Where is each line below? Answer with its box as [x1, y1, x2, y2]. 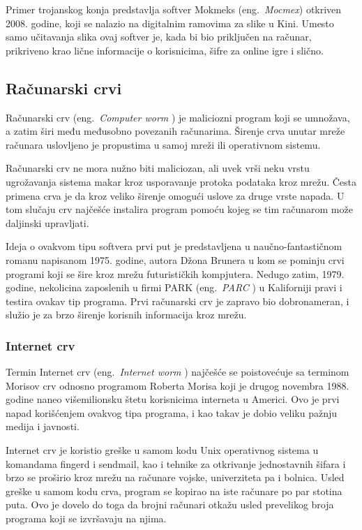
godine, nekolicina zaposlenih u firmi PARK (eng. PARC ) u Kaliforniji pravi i [6, 280, 342, 295]
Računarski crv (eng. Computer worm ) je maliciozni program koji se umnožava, [6, 110, 350, 124]
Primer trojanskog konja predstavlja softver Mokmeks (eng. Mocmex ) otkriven [6, 2, 342, 16]
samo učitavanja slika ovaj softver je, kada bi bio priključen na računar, [6, 29, 312, 44]
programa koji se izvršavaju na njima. [6, 511, 167, 526]
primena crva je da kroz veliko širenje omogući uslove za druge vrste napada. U [6, 188, 345, 203]
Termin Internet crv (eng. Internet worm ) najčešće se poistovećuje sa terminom [6, 365, 349, 379]
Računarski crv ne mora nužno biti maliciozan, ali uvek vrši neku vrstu [6, 161, 310, 175]
